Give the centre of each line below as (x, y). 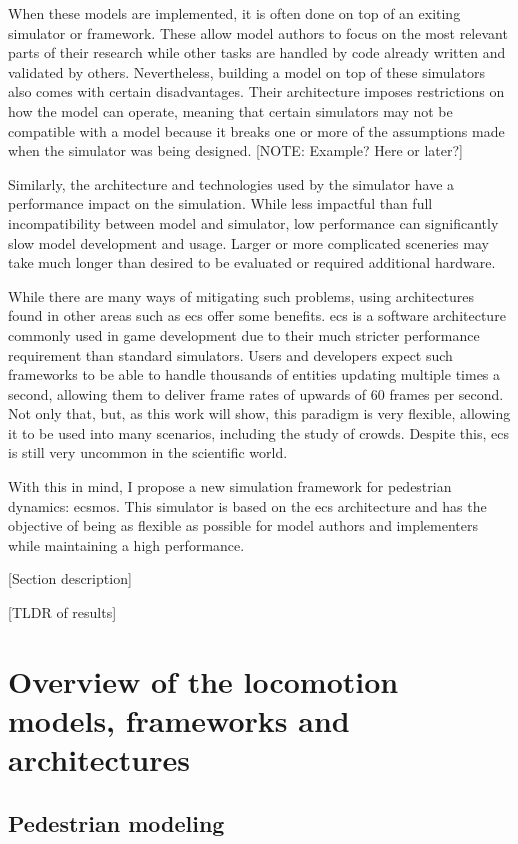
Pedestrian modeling (116, 822)
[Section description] (70, 578)
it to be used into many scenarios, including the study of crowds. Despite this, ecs (258, 432)
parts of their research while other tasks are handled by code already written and (257, 52)
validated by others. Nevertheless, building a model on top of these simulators (246, 71)
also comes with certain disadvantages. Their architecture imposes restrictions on (256, 91)
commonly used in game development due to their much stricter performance (244, 334)
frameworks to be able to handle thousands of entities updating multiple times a (254, 374)
